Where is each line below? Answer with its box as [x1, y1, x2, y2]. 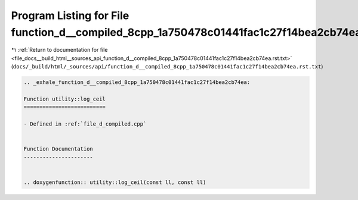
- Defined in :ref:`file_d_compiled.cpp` [23, 121, 147, 127]
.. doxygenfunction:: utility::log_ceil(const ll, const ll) [23, 179, 206, 186]
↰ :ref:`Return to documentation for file [11, 46, 108, 54]
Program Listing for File [11, 9, 129, 22]
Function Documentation [23, 146, 94, 152]
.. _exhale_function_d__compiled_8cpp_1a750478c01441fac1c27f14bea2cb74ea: [23, 79, 251, 86]
